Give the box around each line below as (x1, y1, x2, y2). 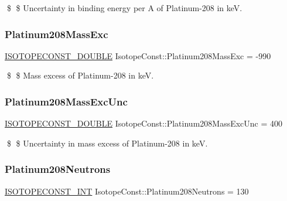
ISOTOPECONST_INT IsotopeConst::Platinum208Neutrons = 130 (5, 185, 249, 197)
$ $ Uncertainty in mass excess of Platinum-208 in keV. (6, 137, 208, 149)
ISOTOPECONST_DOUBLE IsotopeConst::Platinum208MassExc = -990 (5, 49, 271, 62)
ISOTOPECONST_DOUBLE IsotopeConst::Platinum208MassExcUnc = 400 (5, 117, 283, 130)
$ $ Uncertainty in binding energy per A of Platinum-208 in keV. (6, 2, 242, 13)
